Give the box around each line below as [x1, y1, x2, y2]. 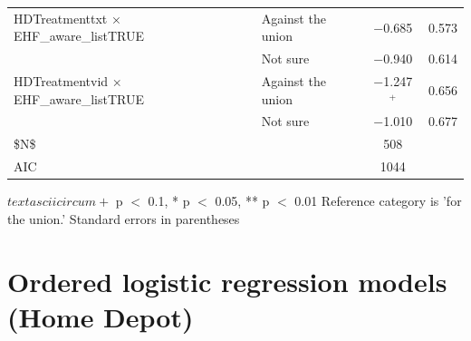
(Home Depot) [7, 297, 194, 335]
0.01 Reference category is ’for [294, 191, 462, 210]
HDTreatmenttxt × [14, 8, 121, 27]
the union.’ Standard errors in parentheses [7, 209, 240, 228]
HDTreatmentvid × [14, 72, 122, 91]
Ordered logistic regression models [7, 262, 447, 299]
